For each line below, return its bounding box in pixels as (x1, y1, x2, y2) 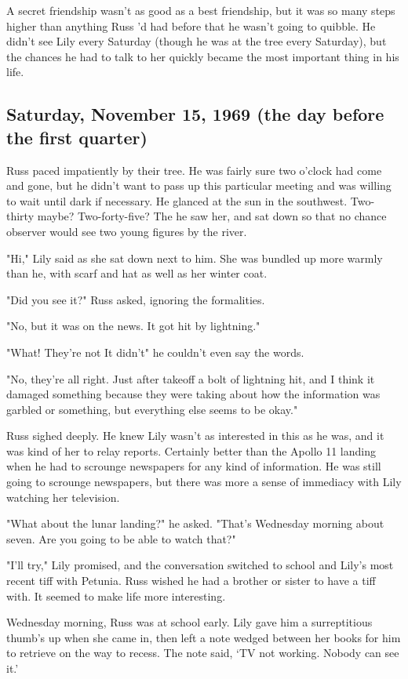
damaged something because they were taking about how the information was (6, 386, 381, 402)
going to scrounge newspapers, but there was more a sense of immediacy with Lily (6, 474, 402, 490)
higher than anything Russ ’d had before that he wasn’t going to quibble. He (6, 17, 376, 34)
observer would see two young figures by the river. (6, 223, 247, 239)
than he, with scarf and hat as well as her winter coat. (6, 265, 268, 281)
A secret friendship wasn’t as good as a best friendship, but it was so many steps (6, 2, 395, 18)
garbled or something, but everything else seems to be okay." (6, 401, 298, 417)
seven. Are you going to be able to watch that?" (6, 530, 236, 546)
